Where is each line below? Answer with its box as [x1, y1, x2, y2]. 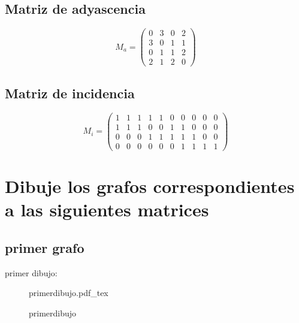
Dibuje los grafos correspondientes [5, 173, 295, 198]
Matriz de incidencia [5, 83, 135, 102]
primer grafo [5, 238, 84, 256]
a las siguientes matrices [5, 197, 209, 222]
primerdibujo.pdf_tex [29, 286, 108, 299]
